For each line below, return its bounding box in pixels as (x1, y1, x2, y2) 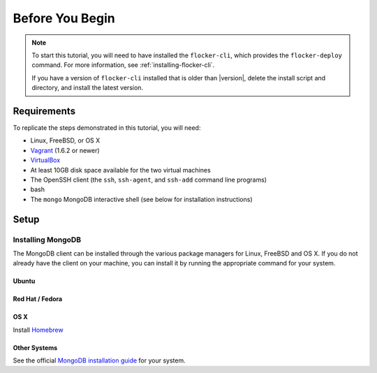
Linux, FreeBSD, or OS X (30, 136, 101, 145)
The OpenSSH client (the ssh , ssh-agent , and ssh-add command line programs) (30, 175, 267, 184)
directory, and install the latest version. (31, 84, 143, 92)
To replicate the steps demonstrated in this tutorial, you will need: (13, 124, 201, 132)
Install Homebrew (13, 326, 64, 334)
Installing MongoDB (13, 235, 82, 244)
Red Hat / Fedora (13, 295, 63, 303)
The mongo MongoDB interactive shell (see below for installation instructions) (30, 195, 253, 203)
